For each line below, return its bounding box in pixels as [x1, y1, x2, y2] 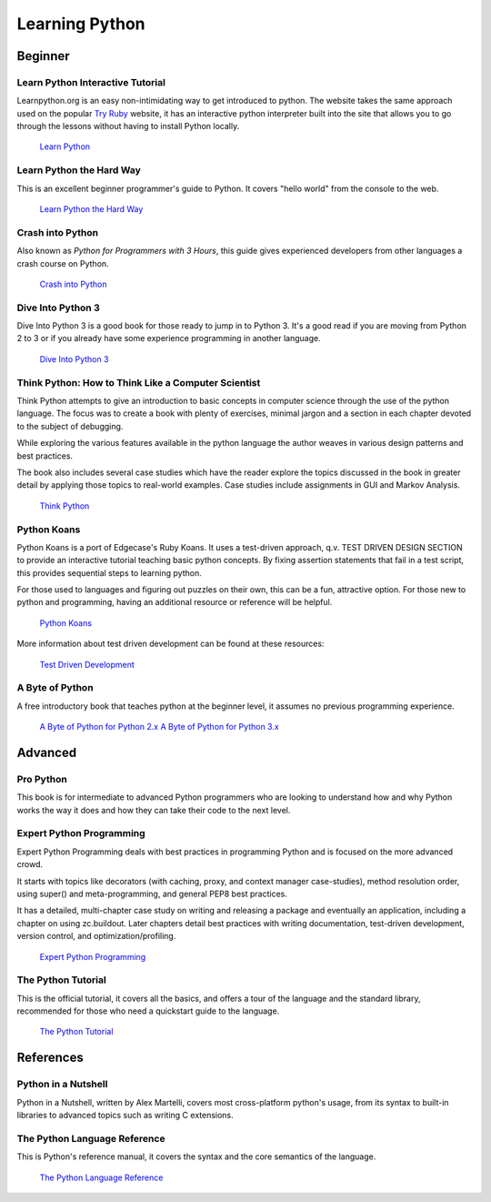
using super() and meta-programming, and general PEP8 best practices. [16, 888, 288, 899]
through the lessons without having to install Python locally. [16, 121, 240, 132]
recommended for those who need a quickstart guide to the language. [16, 1005, 280, 1016]
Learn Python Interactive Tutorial [16, 76, 165, 88]
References [16, 1050, 84, 1066]
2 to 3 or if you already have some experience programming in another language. [16, 333, 322, 344]
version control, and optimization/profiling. [16, 931, 176, 942]
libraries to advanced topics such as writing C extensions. [16, 1110, 234, 1121]
